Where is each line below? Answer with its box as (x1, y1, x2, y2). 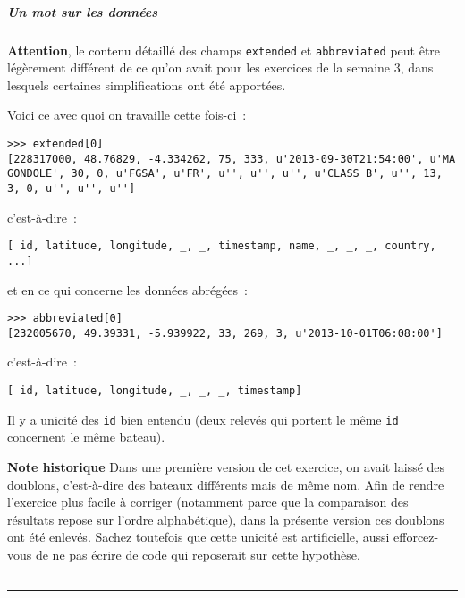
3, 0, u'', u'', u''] (7, 181, 136, 195)
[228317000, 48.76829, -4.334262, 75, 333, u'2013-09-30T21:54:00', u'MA (7, 152, 456, 165)
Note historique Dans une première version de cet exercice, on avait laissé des (7, 457, 445, 476)
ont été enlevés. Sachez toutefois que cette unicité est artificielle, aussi (7, 527, 390, 546)
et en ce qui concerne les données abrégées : (7, 280, 248, 299)
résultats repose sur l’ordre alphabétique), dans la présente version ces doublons (7, 510, 444, 528)
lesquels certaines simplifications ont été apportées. (7, 75, 286, 94)
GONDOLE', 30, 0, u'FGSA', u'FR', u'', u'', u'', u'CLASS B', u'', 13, (7, 167, 443, 181)
